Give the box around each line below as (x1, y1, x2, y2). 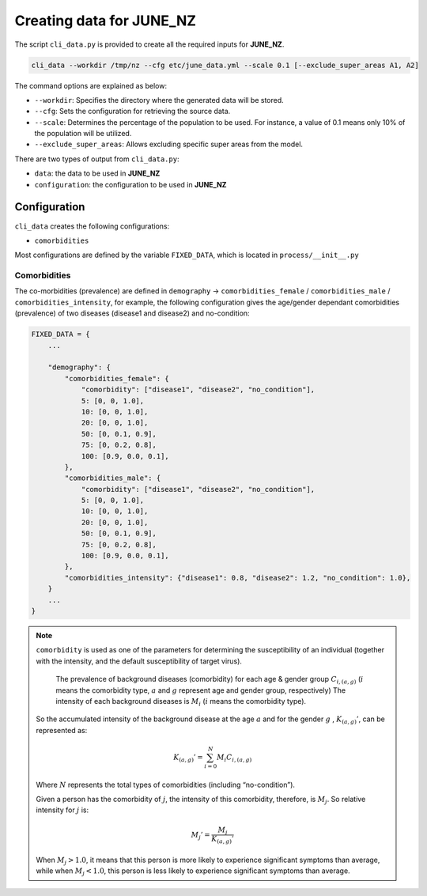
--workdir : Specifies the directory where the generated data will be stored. (34, 95, 284, 104)
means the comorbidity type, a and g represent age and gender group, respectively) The (55, 685, 346, 695)
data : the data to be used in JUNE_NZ (34, 168, 161, 178)
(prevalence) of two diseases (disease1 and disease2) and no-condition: (14, 308, 250, 318)
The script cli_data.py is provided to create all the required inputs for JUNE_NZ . (14, 40, 285, 49)
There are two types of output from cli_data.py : (14, 154, 179, 164)
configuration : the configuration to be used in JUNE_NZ (34, 180, 227, 189)
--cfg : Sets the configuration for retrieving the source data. (34, 107, 231, 116)
